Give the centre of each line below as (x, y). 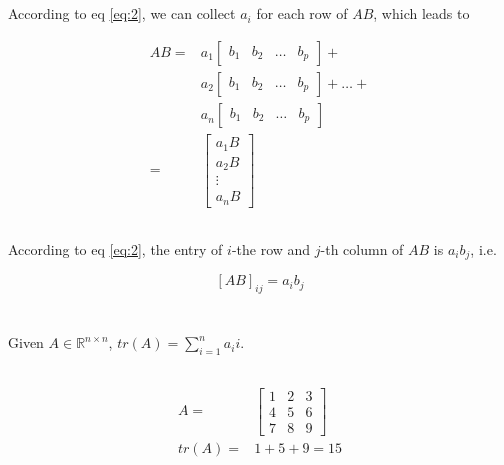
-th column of (362, 249)
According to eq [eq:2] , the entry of (115, 249)
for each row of (302, 13)
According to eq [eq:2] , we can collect (122, 13)
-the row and (271, 249)
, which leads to (421, 13)
